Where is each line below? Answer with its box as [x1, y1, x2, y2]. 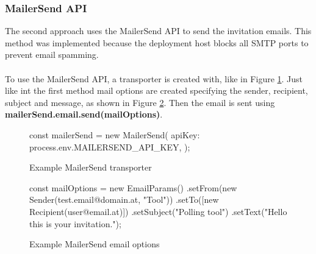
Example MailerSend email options [29, 238, 160, 250]
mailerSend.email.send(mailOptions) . [5, 108, 163, 121]
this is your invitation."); [29, 217, 121, 230]
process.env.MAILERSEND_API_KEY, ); [29, 140, 190, 153]
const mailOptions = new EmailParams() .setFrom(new [29, 181, 237, 194]
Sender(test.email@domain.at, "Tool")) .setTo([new [29, 193, 219, 206]
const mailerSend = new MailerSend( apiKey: [29, 128, 200, 141]
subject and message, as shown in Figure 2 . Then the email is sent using [5, 96, 275, 108]
